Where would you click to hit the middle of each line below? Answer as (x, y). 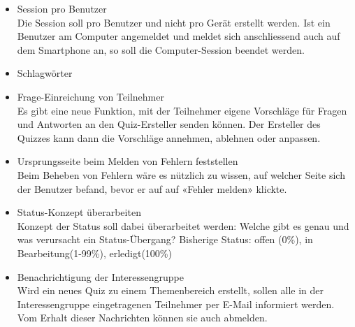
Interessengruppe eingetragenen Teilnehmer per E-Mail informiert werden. (176, 304)
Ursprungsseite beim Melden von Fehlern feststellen (128, 161)
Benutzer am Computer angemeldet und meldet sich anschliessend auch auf (179, 36)
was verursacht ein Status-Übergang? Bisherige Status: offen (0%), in (165, 239)
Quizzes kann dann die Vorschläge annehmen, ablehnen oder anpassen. (169, 137)
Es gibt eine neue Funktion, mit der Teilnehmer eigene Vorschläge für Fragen (182, 110)
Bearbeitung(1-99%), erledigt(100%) (94, 253)
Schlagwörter (45, 73)
